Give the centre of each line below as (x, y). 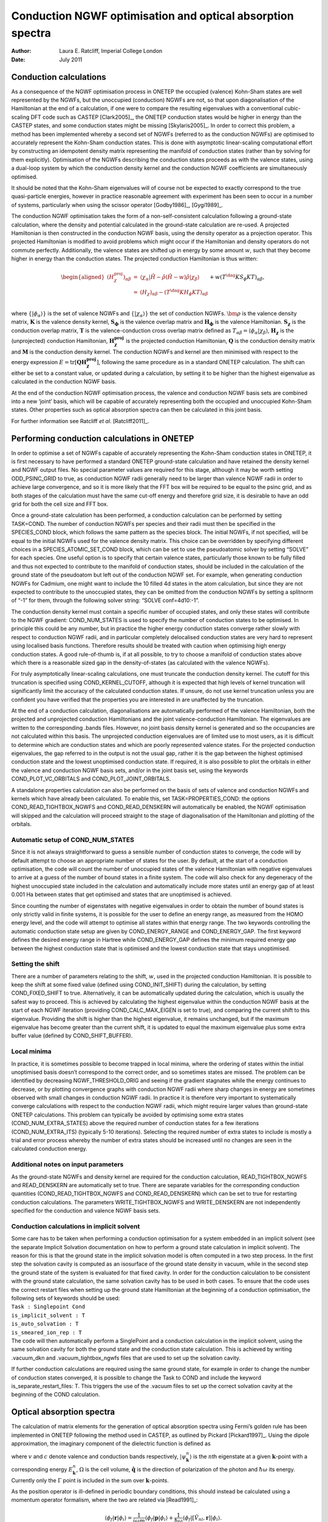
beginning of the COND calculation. (56, 1395)
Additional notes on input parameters (67, 1165)
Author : (21, 51)
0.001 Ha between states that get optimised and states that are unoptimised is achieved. (121, 894)
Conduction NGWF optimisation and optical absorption (152, 16)
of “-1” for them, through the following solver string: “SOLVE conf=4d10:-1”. (105, 600)
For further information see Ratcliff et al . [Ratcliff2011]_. (80, 421)
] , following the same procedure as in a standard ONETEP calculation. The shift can (200, 362)
